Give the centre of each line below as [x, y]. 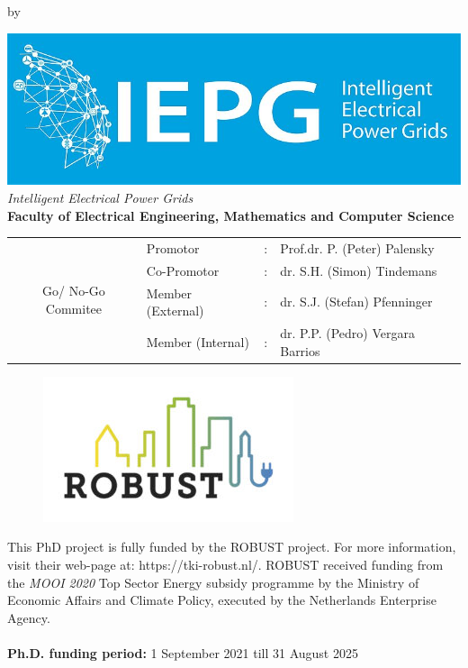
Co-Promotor [183, 270]
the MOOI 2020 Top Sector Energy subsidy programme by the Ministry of [213, 582]
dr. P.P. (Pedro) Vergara [347, 333]
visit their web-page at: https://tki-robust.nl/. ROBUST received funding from [225, 564]
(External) [175, 311]
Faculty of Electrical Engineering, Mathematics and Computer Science [231, 215]
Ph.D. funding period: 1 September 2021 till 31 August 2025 [183, 652]
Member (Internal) [198, 341]
